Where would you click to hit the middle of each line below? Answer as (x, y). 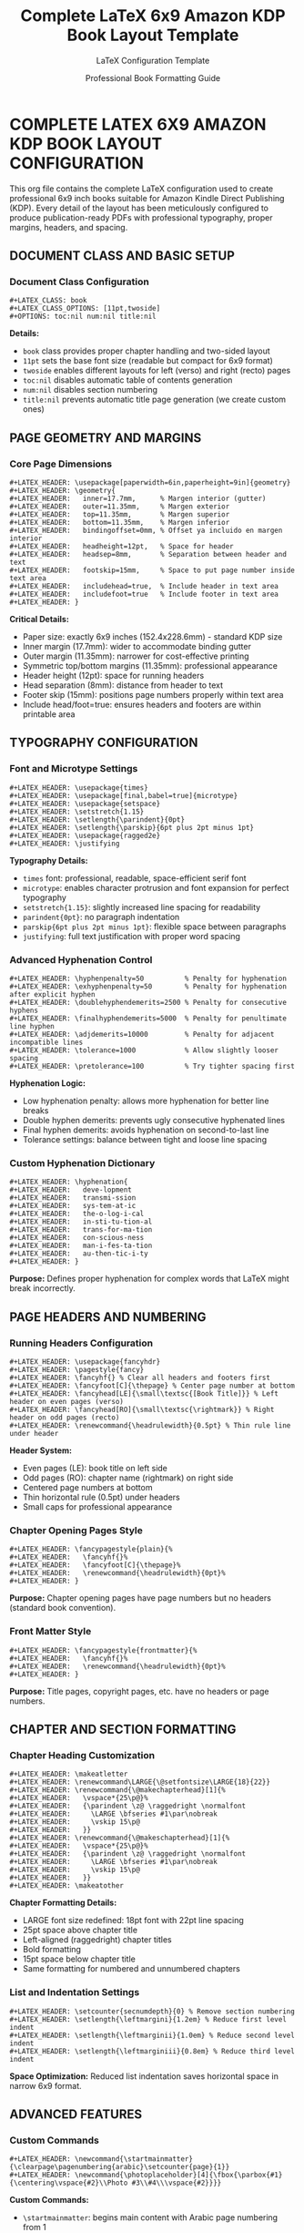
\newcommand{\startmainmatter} (134, 2159)
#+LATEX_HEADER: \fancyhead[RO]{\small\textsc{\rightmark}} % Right (142, 1410)
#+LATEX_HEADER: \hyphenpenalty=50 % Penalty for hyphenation (148, 979)
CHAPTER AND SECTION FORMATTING (123, 1730)
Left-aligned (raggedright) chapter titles (97, 1940)
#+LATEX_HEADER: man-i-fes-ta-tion (81, 1246)
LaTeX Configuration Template (153, 60)
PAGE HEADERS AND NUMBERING (108, 1317)
